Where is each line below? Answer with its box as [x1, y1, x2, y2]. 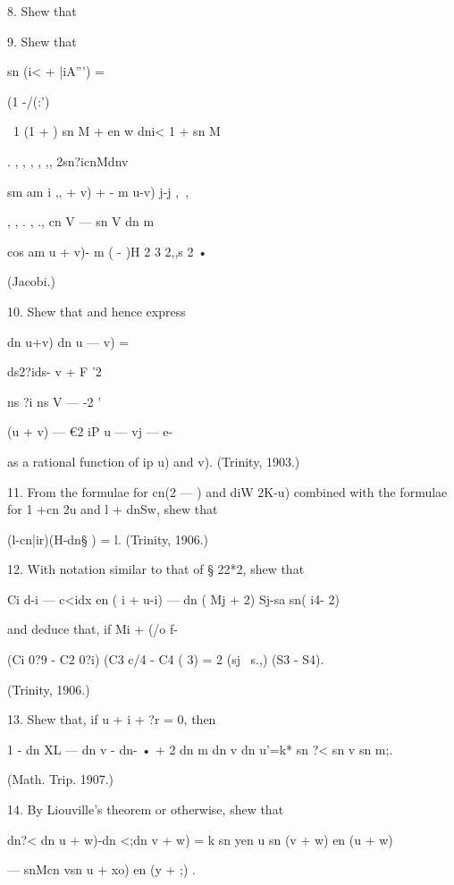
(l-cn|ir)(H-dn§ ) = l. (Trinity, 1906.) [7, 529, 209, 548]
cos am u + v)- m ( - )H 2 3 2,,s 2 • [7, 241, 208, 260]
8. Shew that [7, 2, 77, 20]
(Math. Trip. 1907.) [7, 770, 114, 788]
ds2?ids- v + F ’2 [7, 362, 102, 381]
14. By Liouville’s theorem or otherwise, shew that [7, 800, 284, 819]
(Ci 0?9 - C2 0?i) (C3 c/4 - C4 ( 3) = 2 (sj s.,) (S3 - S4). [7, 650, 324, 669]
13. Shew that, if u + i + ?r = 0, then [7, 710, 216, 729]
